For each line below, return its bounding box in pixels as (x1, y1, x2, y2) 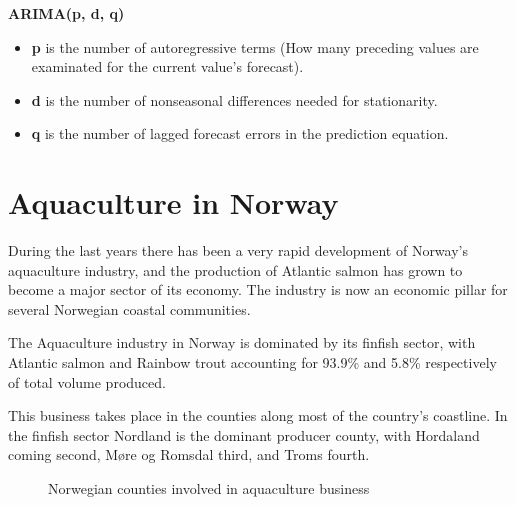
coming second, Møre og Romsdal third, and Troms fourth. (8, 444, 370, 465)
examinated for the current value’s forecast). (31, 56, 304, 77)
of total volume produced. (8, 371, 166, 392)
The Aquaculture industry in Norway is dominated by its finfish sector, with (8, 332, 476, 353)
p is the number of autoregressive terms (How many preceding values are (31, 36, 479, 57)
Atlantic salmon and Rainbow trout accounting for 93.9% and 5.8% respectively (8, 352, 497, 373)
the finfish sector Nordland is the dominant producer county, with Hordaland (8, 424, 480, 445)
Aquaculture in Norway (8, 182, 339, 223)
